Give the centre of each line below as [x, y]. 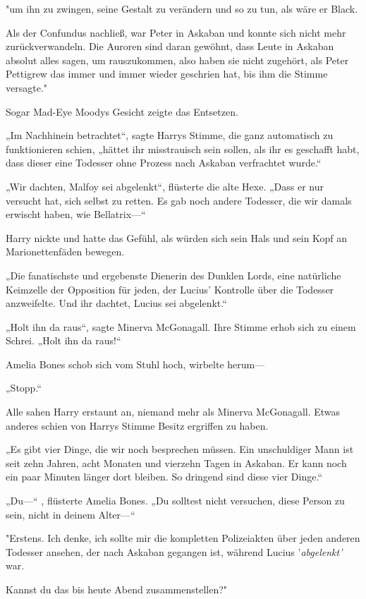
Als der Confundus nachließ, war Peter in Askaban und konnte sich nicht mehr [176, 32]
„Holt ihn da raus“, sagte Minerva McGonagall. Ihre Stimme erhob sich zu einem [181, 326]
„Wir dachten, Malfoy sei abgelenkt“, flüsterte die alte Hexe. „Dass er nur [165, 186]
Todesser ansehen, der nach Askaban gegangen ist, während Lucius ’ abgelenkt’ [174, 551]
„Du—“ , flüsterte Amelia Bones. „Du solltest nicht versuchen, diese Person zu [175, 501]
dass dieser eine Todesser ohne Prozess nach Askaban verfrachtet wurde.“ [164, 163]
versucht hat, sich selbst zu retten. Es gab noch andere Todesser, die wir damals [179, 200]
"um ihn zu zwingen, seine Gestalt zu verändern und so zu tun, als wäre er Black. [182, 8]
